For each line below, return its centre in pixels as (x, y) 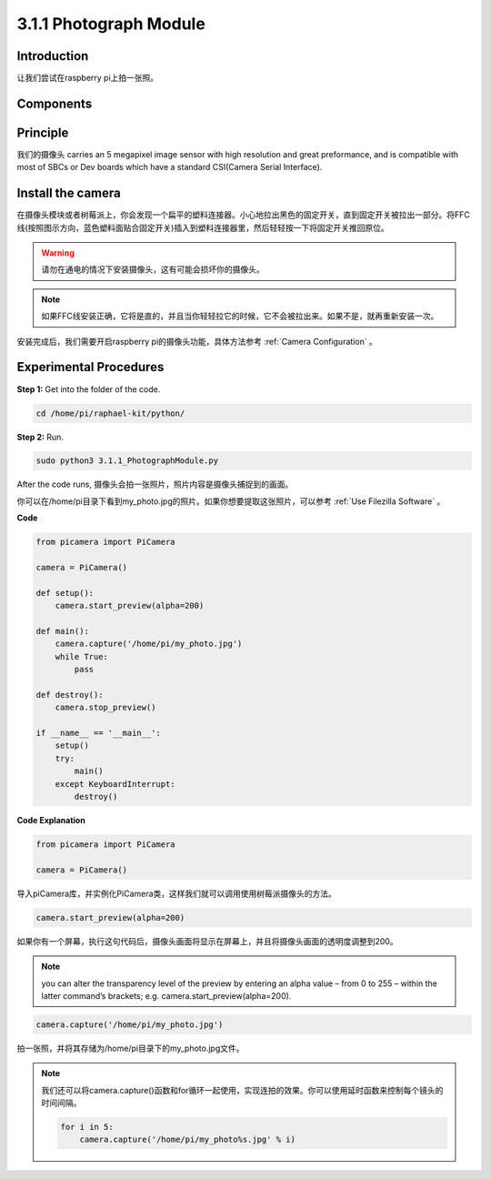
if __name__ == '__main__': (98, 733)
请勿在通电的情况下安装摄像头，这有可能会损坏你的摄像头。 (153, 269)
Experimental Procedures (90, 367)
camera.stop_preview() (105, 708)
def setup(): (65, 593)
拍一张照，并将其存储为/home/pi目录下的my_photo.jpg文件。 (130, 1048)
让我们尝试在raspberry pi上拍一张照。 (88, 78)
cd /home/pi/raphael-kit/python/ (110, 413)
